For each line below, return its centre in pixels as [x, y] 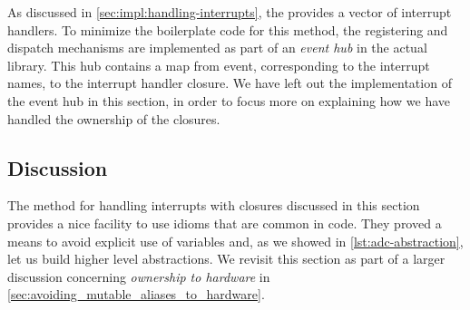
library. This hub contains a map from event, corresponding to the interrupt [219, 65]
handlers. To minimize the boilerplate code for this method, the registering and [228, 29]
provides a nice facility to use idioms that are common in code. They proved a [225, 223]
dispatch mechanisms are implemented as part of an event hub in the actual [217, 48]
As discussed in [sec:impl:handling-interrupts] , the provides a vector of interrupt [230, 12]
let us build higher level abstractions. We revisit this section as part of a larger [226, 259]
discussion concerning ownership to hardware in [139, 276]
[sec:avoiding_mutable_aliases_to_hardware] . [136, 294]
